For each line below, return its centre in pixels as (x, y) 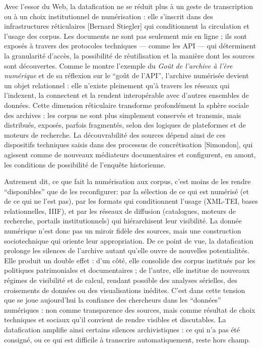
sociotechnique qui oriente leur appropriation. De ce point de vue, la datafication (129, 240)
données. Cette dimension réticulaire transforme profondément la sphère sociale (126, 105)
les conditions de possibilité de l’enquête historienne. (85, 164)
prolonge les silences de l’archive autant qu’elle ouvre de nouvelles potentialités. (127, 250)
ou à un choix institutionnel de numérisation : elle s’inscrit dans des (109, 16)
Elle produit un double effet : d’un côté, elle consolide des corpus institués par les (130, 260)
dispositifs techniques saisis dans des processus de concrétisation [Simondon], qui (128, 144)
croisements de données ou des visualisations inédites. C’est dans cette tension (125, 290)
